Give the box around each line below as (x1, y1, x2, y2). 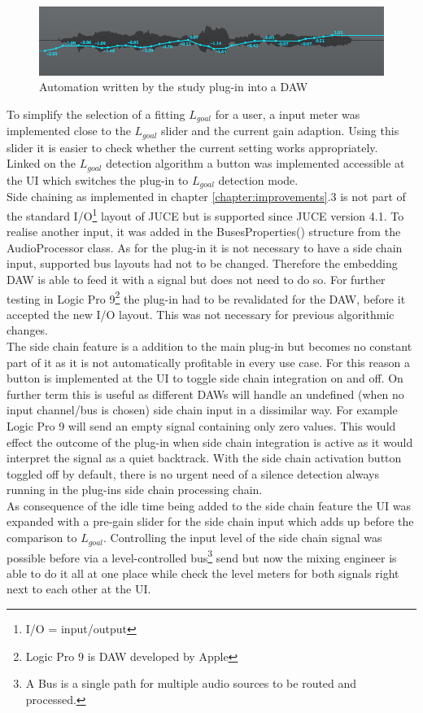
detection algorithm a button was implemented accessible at (106, 155, 405, 172)
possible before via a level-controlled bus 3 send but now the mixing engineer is (7, 546, 397, 566)
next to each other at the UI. (7, 580, 151, 597)
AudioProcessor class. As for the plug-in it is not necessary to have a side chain (7, 238, 403, 256)
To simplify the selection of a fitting (7, 105, 185, 122)
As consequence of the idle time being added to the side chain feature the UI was (7, 496, 411, 514)
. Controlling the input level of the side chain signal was (103, 529, 382, 546)
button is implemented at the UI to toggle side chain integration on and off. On (7, 370, 403, 387)
